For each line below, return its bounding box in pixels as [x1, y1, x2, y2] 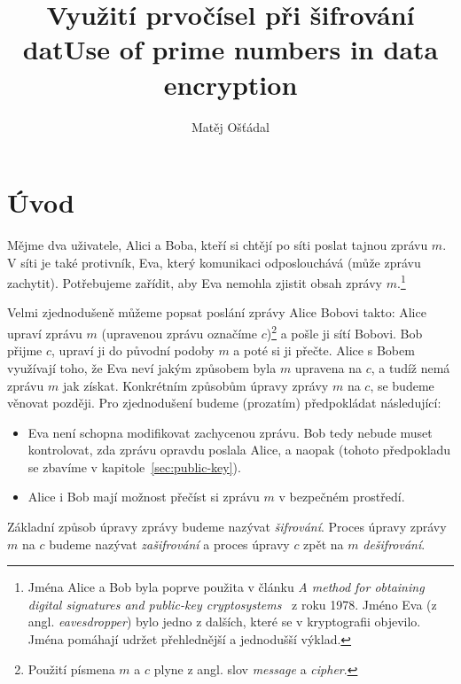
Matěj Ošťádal [191, 117, 270, 136]
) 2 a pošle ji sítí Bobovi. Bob [266, 322, 423, 342]
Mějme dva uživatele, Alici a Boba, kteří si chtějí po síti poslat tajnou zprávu [7, 236, 428, 254]
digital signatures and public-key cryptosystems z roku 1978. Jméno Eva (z [27, 595, 437, 613]
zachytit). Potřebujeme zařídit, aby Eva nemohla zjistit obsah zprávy [7, 273, 383, 291]
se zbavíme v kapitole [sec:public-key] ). [27, 457, 241, 476]
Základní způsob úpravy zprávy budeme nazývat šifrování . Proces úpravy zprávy [7, 517, 447, 536]
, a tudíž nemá [371, 358, 450, 377]
